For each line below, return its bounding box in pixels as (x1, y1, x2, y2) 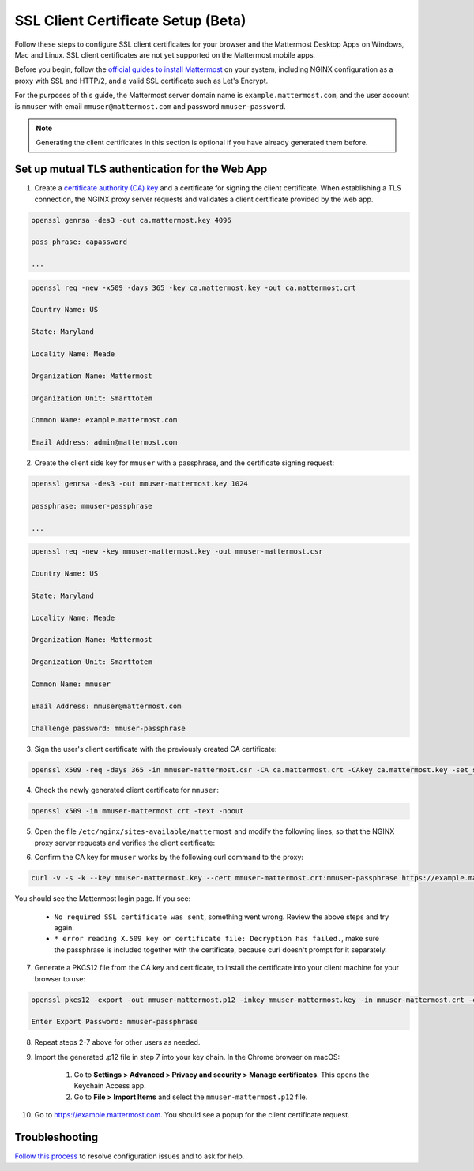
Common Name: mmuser (31, 679, 111, 689)
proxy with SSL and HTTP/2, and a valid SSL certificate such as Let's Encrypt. (14, 76, 269, 85)
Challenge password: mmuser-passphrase (31, 723, 186, 733)
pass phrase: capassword (31, 238, 128, 246)
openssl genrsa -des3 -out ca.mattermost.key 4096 (31, 216, 232, 224)
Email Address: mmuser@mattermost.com (31, 701, 182, 711)
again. (54, 922, 75, 932)
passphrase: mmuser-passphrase (31, 501, 153, 510)
